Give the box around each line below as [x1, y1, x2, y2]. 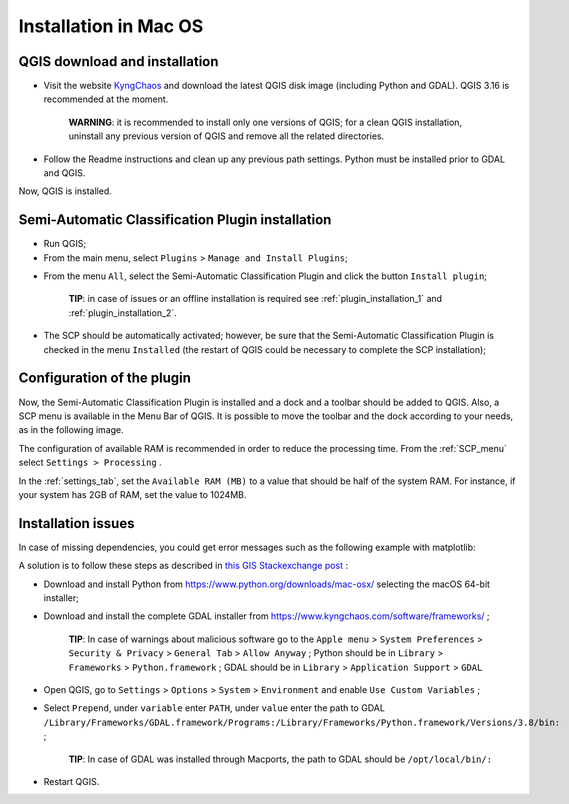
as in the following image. [18, 424, 124, 436]
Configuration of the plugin [18, 370, 192, 387]
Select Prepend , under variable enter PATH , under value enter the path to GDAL [43, 702, 385, 714]
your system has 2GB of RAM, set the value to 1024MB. [18, 488, 247, 500]
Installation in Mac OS [18, 15, 204, 37]
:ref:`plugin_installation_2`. [68, 306, 177, 319]
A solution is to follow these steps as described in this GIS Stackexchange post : [18, 560, 349, 572]
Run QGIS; [43, 238, 87, 250]
